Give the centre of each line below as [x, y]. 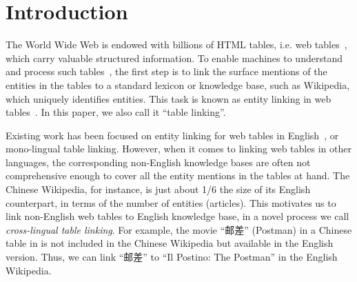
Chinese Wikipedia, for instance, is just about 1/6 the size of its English [158, 189]
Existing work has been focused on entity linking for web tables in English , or [172, 135]
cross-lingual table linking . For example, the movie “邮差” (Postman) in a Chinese [179, 229]
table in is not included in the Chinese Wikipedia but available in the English [170, 243]
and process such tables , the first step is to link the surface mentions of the [166, 71]
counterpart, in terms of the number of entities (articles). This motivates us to [171, 202]
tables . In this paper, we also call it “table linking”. [116, 112]
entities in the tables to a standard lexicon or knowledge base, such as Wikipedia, [178, 84]
